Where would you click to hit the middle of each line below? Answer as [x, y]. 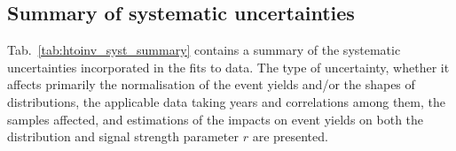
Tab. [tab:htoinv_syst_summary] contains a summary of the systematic [204, 50]
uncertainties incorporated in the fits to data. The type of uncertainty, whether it [228, 67]
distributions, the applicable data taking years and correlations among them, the [227, 101]
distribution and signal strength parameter [123, 136]
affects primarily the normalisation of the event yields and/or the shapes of [211, 84]
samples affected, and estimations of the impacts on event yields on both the [216, 119]
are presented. [290, 136]
